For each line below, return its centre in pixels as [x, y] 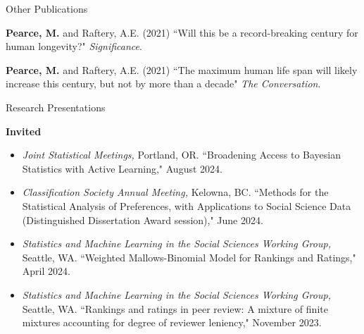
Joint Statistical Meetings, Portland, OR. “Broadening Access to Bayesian [182, 155]
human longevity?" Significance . [74, 46]
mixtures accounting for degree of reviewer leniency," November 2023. [172, 322]
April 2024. [46, 271]
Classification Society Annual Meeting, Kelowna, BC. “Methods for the [175, 192]
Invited [24, 131]
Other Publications [47, 8]
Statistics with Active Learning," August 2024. [122, 168]
